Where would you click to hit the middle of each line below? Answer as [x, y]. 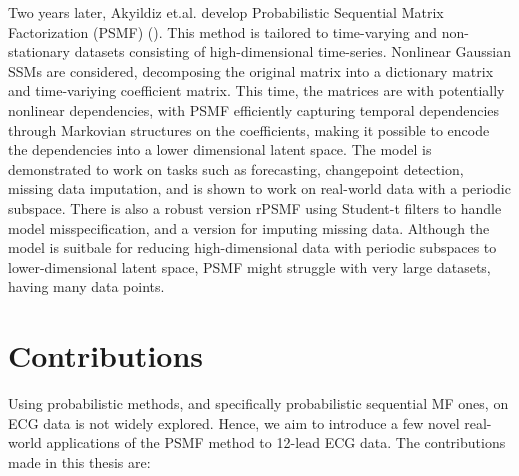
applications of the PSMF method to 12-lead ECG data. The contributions [276, 442]
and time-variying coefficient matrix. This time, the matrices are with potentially [256, 90]
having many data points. [86, 286]
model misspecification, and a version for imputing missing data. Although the [249, 227]
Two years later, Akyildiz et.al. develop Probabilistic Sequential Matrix [226, 12]
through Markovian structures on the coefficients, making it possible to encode [249, 129]
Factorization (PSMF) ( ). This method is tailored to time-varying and [223, 31]
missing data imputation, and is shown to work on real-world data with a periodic [259, 188]
